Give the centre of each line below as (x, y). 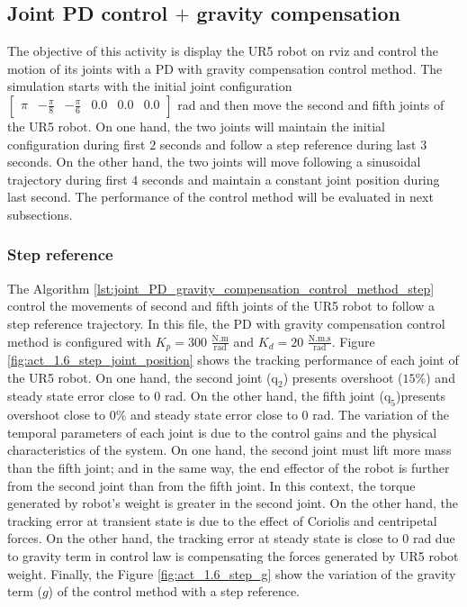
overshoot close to (57, 415)
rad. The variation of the (381, 415)
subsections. (40, 214)
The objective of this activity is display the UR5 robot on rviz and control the (223, 51)
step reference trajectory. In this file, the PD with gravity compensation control (226, 323)
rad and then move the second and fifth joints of (311, 104)
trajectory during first (67, 179)
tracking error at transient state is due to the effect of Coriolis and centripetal (222, 520)
